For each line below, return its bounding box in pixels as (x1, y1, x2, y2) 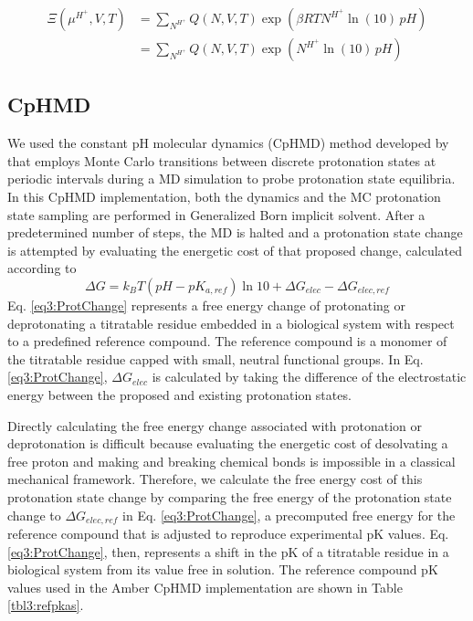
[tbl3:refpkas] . (7, 595, 84, 615)
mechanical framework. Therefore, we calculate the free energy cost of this (7, 469, 423, 489)
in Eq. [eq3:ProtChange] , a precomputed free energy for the (122, 505, 456, 524)
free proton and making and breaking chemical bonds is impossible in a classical (7, 451, 456, 470)
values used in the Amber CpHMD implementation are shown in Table (7, 577, 403, 596)
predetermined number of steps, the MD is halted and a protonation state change (7, 223, 463, 242)
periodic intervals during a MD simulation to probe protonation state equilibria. (7, 169, 456, 188)
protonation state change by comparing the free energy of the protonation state (7, 487, 452, 506)
